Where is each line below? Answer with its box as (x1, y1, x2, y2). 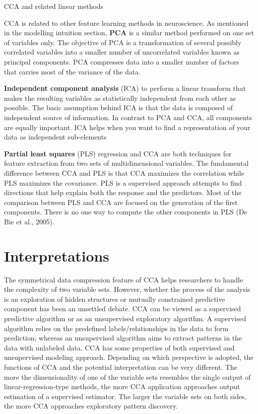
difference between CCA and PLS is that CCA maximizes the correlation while (4, 167, 244, 178)
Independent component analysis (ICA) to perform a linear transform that (4, 83, 246, 93)
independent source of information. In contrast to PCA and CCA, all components (4, 112, 252, 122)
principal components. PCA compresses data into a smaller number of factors (4, 56, 240, 67)
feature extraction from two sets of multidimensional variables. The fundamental (4, 158, 249, 168)
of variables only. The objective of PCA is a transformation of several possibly (4, 37, 242, 47)
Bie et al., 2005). (4, 216, 55, 226)
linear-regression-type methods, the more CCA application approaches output (4, 381, 240, 392)
